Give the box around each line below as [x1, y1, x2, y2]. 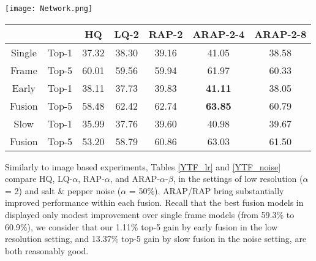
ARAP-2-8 [254, 26, 307, 41]
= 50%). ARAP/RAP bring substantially [129, 184, 284, 197]
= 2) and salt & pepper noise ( [5, 184, 121, 197]
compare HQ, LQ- [5, 172, 73, 185]
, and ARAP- [110, 172, 160, 185]
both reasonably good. [5, 244, 89, 257]
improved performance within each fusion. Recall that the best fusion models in [5, 196, 304, 209]
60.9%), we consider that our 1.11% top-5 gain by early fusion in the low [5, 220, 278, 233]
